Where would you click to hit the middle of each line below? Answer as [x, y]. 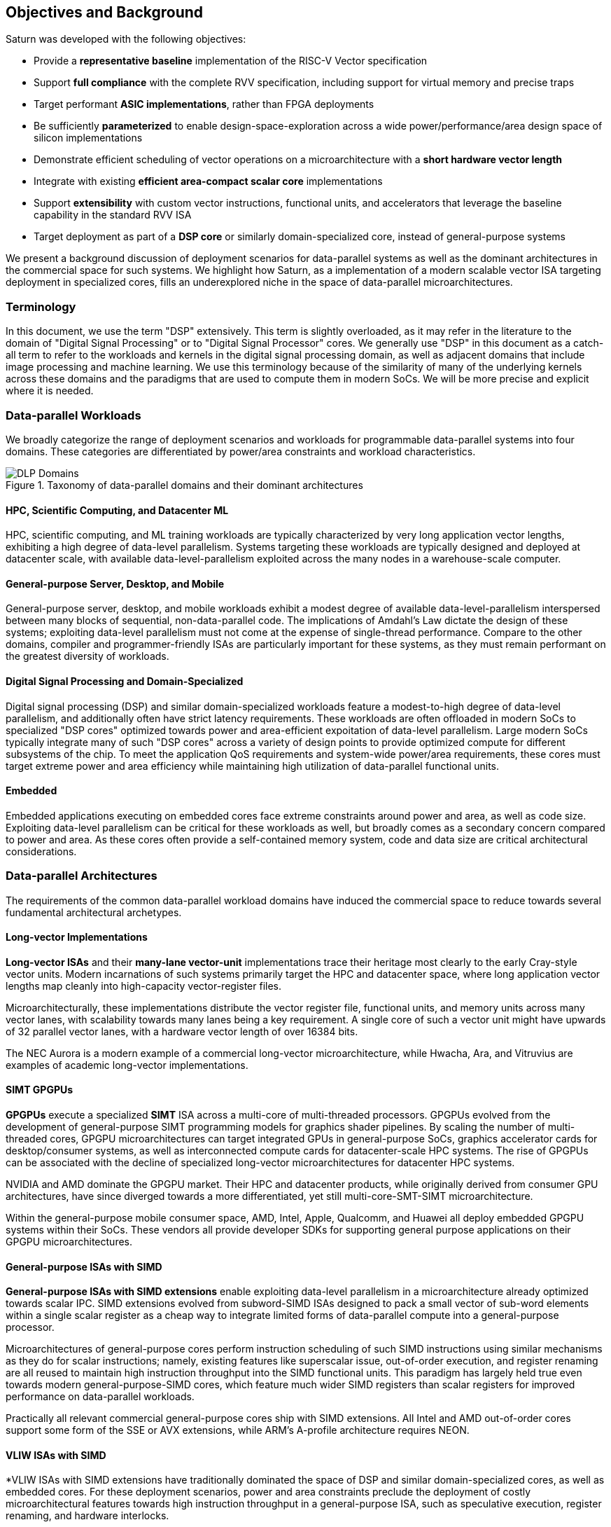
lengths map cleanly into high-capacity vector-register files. [144, 986]
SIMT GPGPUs [40, 1090]
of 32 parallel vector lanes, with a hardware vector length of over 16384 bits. [182, 1031]
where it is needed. [50, 391]
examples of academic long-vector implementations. [127, 1065]
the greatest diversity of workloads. [87, 656]
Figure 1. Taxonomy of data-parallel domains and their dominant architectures [184, 485]
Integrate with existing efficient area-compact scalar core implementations [208, 181]
